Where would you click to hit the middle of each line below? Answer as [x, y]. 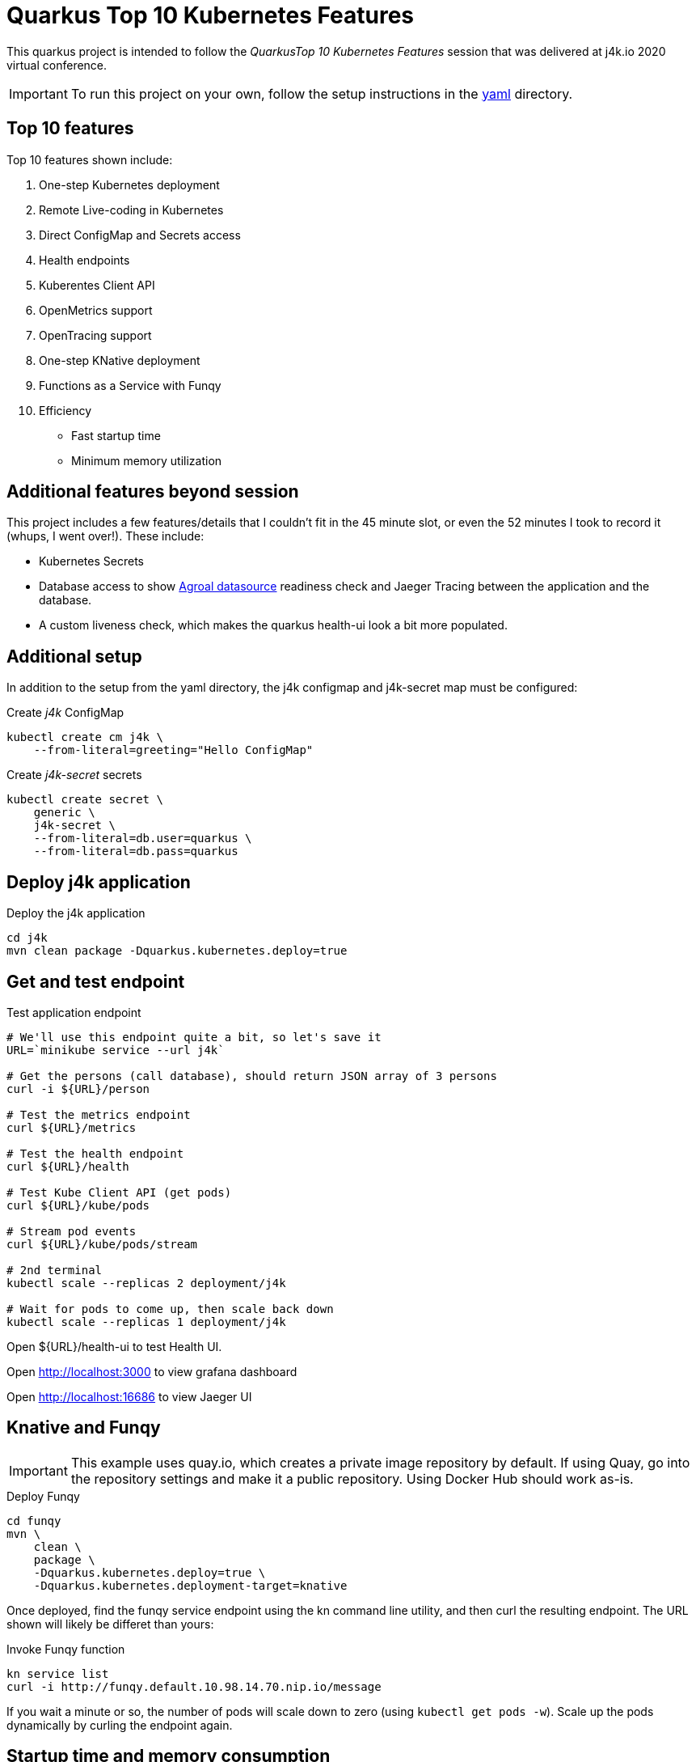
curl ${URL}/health [68, 1166]
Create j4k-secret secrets [74, 775]
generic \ [64, 813]
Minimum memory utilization [147, 460]
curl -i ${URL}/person [78, 1089]
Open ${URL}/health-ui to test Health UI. [114, 1346]
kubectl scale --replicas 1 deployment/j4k [146, 1321]
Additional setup [74, 656]
